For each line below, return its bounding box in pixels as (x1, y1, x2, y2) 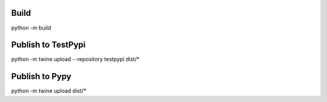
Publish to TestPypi (11, 40, 86, 50)
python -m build (11, 24, 51, 31)
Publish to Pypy (11, 71, 72, 81)
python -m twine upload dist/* (11, 88, 87, 95)
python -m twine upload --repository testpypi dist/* (11, 56, 140, 63)
